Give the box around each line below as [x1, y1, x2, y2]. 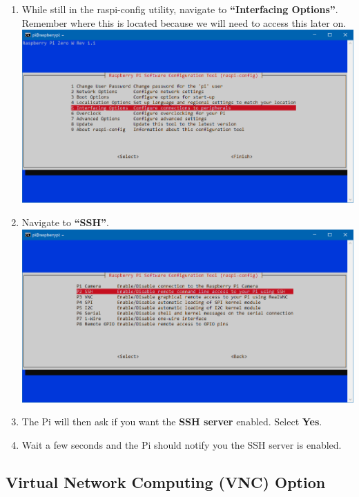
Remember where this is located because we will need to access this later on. [21, 15, 347, 30]
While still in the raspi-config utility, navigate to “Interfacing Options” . [21, 2, 338, 16]
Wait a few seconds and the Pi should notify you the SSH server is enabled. [21, 437, 342, 452]
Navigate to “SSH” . [21, 214, 110, 229]
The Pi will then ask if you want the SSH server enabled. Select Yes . [21, 414, 322, 429]
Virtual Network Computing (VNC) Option [6, 471, 326, 492]
